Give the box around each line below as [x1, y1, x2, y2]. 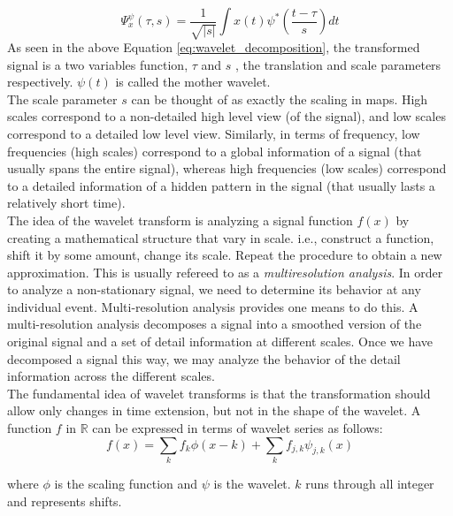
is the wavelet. [213, 474, 291, 492]
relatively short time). [7, 193, 126, 212]
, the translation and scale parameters [234, 55, 441, 73]
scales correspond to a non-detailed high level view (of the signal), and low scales [7, 107, 446, 125]
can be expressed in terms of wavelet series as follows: [92, 419, 383, 437]
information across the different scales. [7, 367, 215, 385]
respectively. [7, 72, 73, 91]
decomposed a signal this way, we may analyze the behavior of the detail [7, 349, 401, 368]
